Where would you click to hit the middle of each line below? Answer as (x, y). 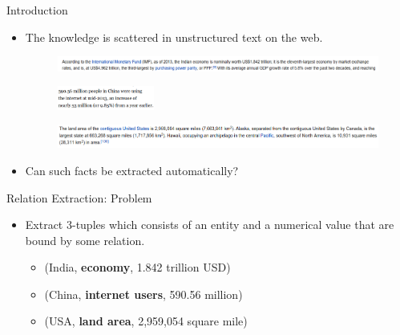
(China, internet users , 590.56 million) (143, 294)
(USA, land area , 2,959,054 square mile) (146, 321)
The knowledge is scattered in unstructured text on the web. (174, 37)
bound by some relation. (85, 240)
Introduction (37, 10)
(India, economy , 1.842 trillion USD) (137, 267)
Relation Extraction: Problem (79, 197)
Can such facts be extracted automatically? (132, 170)
